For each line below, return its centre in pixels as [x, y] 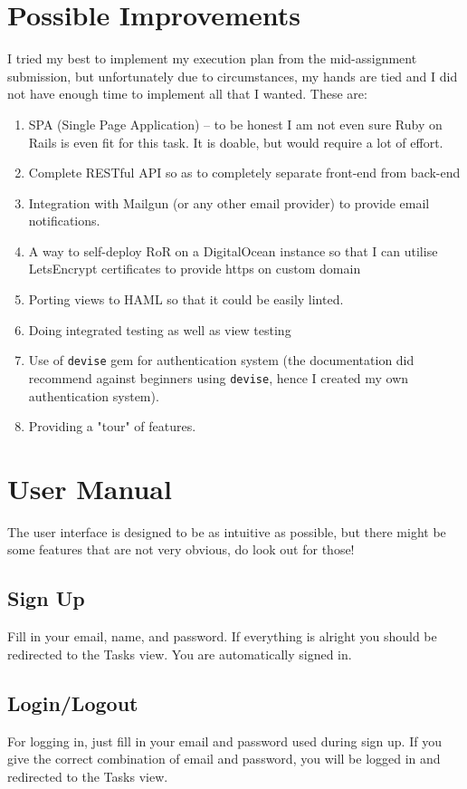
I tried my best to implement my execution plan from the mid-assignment [212, 58]
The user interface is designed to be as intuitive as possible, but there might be [227, 531]
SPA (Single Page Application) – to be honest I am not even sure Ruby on [235, 124]
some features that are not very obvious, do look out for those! [181, 549]
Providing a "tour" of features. [112, 426]
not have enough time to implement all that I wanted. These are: [187, 94]
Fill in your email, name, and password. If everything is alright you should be [222, 636]
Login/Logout [73, 702]
